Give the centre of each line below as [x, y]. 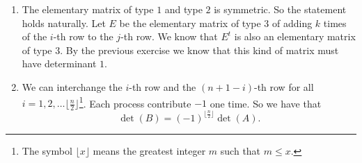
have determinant [59, 63]
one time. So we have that [266, 103]
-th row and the [163, 86]
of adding [292, 23]
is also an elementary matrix [295, 36]
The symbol [47, 150]
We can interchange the [72, 86]
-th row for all [284, 86]
